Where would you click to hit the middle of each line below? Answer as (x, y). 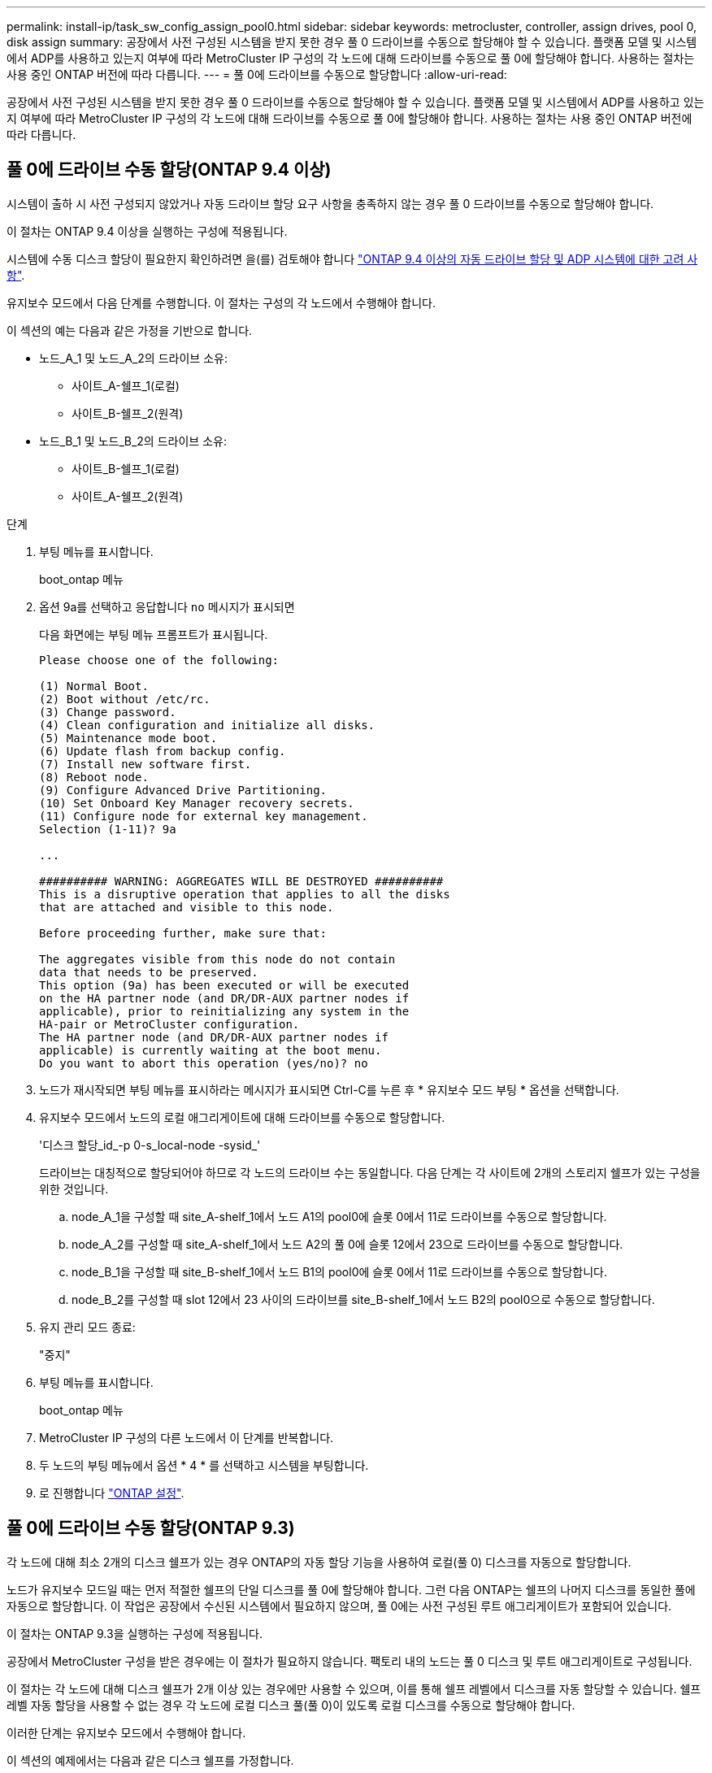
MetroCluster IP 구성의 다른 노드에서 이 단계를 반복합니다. (187, 1437)
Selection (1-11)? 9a (108, 829)
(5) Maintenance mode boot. (128, 738)
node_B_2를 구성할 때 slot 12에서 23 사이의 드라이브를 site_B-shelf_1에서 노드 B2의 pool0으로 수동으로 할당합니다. (363, 1299)
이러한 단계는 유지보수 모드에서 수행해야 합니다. (126, 1732)
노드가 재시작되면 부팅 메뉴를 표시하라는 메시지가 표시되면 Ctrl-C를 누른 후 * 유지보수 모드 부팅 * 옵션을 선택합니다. (329, 1089)
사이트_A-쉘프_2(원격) (128, 496)
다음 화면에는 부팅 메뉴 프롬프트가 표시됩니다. (154, 634)
